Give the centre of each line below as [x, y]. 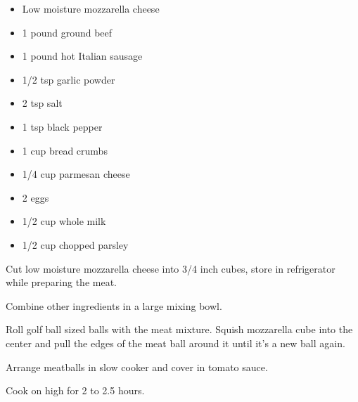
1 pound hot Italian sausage [82, 56]
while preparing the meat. [61, 282]
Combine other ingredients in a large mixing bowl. [114, 305]
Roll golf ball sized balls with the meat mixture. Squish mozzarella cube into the [179, 329]
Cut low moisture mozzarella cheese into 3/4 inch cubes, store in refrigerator [171, 268]
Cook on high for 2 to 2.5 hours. [75, 390]
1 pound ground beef [67, 32]
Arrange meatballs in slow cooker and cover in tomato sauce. [137, 367]
